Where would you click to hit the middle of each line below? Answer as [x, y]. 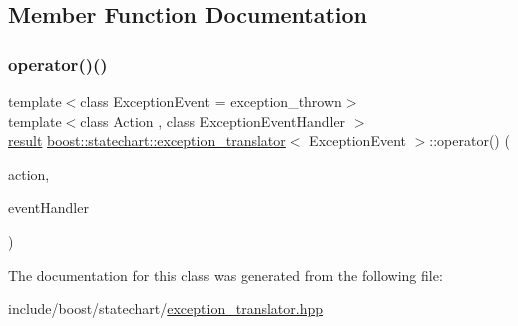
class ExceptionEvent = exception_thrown [211, 101]
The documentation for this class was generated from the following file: [225, 274]
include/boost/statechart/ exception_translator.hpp [166, 308]
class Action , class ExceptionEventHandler [213, 120]
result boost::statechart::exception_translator [147, 140]
